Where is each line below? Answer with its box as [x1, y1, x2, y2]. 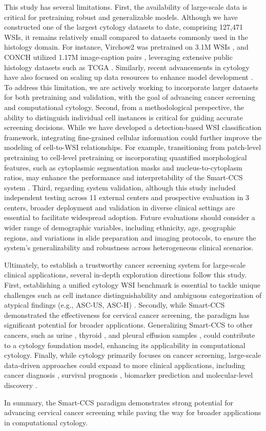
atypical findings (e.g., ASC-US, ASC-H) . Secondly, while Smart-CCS [4, 299, 225, 310]
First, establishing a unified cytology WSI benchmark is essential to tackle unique [4, 279, 261, 290]
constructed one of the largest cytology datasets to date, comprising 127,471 [4, 21, 243, 32]
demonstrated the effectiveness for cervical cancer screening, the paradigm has [4, 309, 250, 320]
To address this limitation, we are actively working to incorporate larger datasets [4, 81, 259, 92]
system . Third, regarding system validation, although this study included [4, 182, 236, 192]
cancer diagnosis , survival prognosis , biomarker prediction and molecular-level [4, 370, 253, 380]
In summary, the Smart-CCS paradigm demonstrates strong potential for [4, 397, 234, 407]
